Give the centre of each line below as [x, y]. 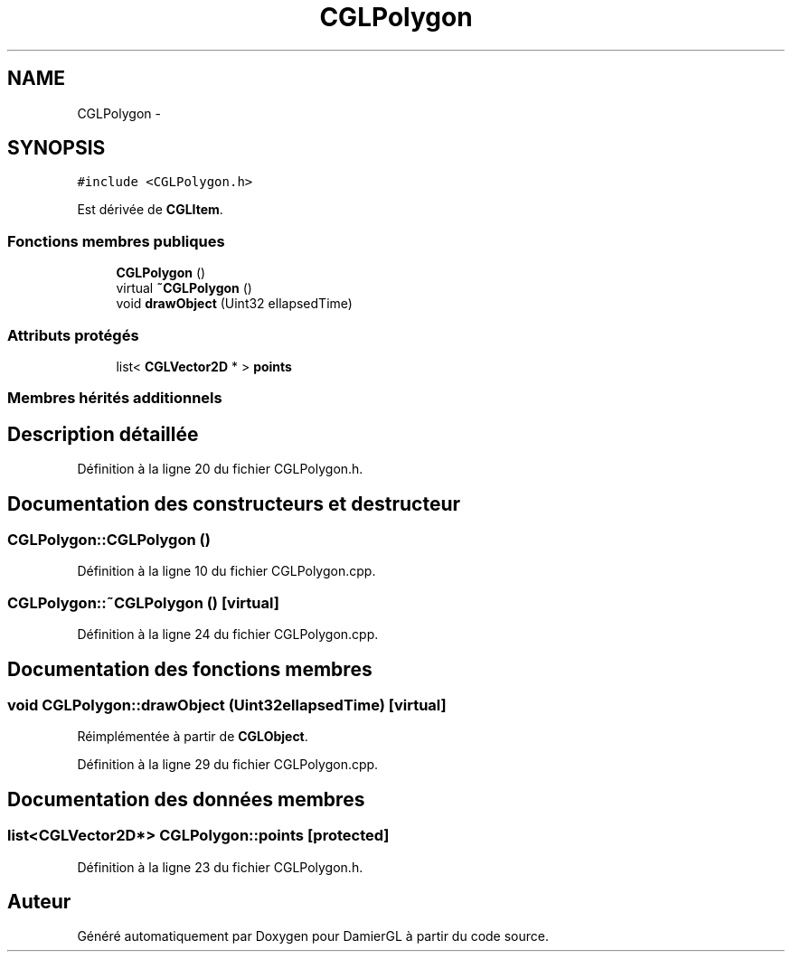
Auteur [39, 901]
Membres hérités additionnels [115, 398]
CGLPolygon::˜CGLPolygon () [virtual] [143, 602]
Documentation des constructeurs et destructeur [234, 503]
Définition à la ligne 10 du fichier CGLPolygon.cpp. [226, 571]
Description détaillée [103, 434]
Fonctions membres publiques [116, 241]
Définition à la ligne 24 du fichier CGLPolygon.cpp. [228, 635]
